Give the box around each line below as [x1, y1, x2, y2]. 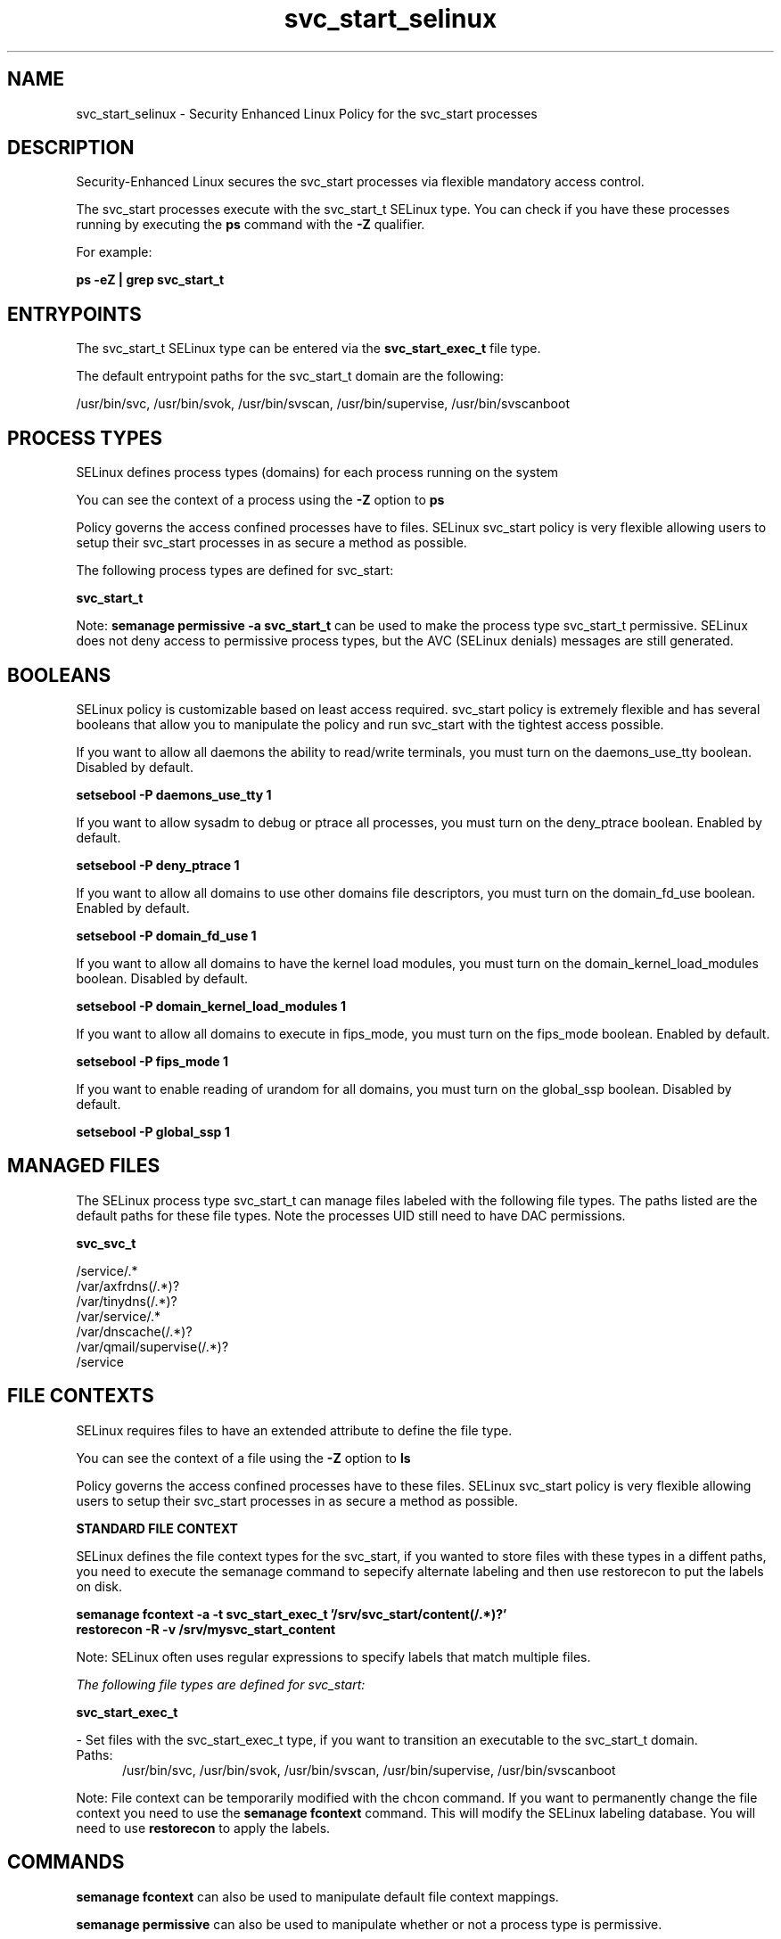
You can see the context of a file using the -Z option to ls [76, 1450, 411, 1466]
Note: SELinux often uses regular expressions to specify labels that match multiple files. [76, 1648, 591, 1664]
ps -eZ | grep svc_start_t [76, 272, 225, 288]
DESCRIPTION [7, 136, 135, 160]
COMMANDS [7, 1851, 125, 1874]
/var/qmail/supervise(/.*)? [76, 1338, 229, 1354]
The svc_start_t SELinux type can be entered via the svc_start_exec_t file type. [76, 341, 541, 357]
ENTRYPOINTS [7, 302, 142, 325]
